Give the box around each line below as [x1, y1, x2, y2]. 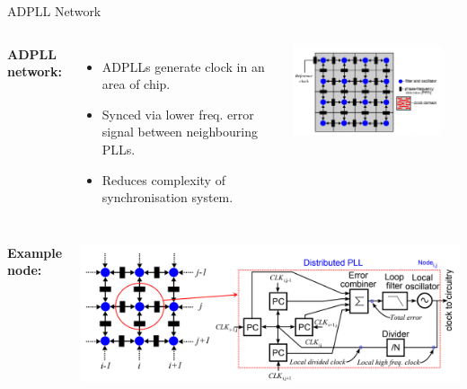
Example [7, 243, 63, 261]
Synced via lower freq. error [101, 104, 254, 123]
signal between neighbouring [101, 122, 258, 141]
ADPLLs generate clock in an [101, 57, 265, 75]
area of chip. [101, 75, 171, 93]
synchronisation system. [101, 188, 233, 207]
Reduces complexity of [101, 170, 225, 189]
